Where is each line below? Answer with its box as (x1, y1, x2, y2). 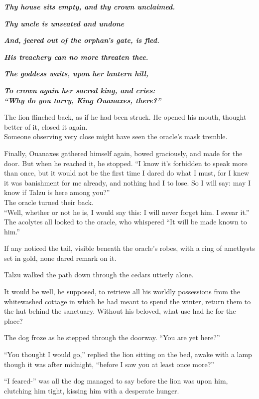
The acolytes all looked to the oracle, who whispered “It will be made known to (4, 216, 247, 227)
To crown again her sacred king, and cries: (4, 85, 155, 95)
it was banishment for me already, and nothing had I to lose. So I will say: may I (4, 177, 251, 188)
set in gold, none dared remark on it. (4, 252, 117, 263)
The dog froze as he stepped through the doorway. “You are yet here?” (4, 332, 220, 343)
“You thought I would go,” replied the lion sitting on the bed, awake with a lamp (4, 349, 252, 360)
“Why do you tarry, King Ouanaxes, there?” (4, 95, 161, 105)
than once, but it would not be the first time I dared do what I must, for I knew (4, 168, 249, 178)
